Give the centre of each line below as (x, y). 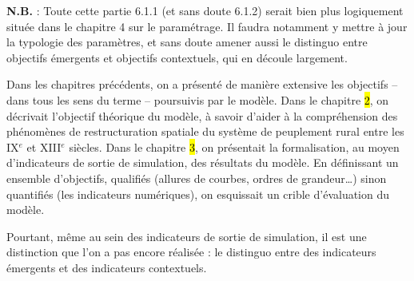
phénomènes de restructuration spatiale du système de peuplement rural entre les (205, 131)
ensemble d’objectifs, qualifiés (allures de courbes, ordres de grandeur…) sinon (197, 178)
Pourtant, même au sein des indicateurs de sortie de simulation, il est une (187, 236)
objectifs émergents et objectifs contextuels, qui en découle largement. (177, 57)
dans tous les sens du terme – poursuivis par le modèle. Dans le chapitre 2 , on (198, 99)
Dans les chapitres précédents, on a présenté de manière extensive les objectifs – (202, 84)
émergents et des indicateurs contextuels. (107, 267)
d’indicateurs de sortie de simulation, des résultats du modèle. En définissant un (203, 162)
